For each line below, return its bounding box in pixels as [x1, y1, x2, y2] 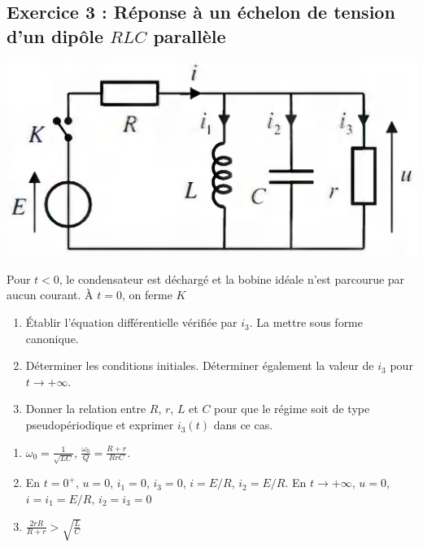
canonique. [25, 329, 79, 346]
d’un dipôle [7, 23, 104, 48]
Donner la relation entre [25, 400, 146, 417]
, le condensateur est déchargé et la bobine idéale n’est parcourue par [59, 270, 405, 287]
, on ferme [122, 286, 172, 303]
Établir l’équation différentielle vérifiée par [25, 314, 238, 331]
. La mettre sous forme [249, 314, 363, 331]
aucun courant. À [7, 286, 94, 303]
